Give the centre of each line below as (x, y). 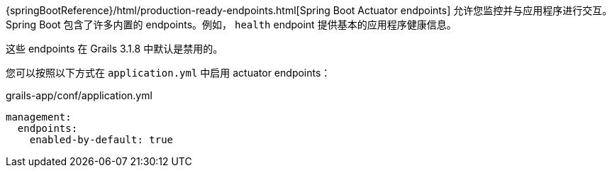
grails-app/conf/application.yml (79, 95)
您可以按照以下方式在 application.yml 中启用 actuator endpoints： (168, 73)
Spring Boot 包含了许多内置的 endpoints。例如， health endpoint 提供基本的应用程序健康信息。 (231, 24)
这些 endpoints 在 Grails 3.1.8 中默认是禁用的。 (115, 49)
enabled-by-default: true (101, 140)
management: (39, 117)
